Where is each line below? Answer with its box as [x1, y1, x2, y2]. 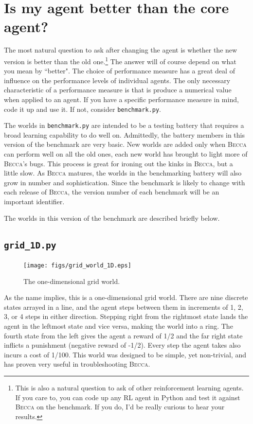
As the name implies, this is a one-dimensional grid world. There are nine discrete [4, 292, 248, 302]
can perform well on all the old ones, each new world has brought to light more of [4, 149, 248, 159]
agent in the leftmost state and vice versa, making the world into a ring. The [4, 321, 233, 331]
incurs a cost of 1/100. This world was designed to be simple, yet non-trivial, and [4, 349, 246, 359]
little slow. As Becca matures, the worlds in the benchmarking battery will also [4, 168, 242, 178]
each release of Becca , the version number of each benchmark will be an [4, 187, 219, 197]
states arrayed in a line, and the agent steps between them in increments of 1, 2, [4, 301, 243, 312]
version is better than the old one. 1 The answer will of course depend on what [4, 54, 236, 66]
